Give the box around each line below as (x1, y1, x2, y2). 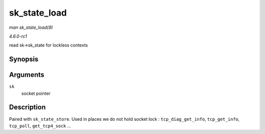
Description (9, 103, 46, 112)
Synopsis (9, 55, 39, 64)
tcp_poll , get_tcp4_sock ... (9, 123, 71, 129)
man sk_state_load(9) (9, 24, 53, 30)
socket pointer (21, 90, 51, 96)
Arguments (9, 71, 45, 79)
